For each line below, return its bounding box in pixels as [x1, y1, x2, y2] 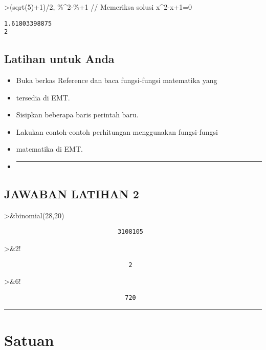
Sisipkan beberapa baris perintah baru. [16, 109, 139, 120]
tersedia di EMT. [16, 92, 70, 102]
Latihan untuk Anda [4, 51, 115, 67]
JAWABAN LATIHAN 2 [4, 186, 139, 202]
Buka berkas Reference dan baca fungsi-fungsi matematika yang [16, 75, 217, 86]
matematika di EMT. [16, 143, 83, 154]
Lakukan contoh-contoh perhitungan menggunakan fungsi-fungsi [16, 126, 218, 137]
